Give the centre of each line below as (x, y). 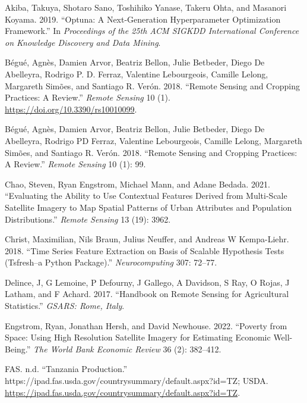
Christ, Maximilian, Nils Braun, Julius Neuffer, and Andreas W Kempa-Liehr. (147, 239)
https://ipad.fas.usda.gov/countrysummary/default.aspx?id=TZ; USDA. (137, 381)
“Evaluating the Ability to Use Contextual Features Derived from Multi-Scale (146, 196)
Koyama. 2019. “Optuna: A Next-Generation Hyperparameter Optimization (143, 19)
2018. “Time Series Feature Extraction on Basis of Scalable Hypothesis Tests (145, 250)
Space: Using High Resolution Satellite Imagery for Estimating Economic (138, 337)
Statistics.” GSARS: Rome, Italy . (65, 306)
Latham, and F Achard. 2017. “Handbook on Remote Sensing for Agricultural (147, 294)
